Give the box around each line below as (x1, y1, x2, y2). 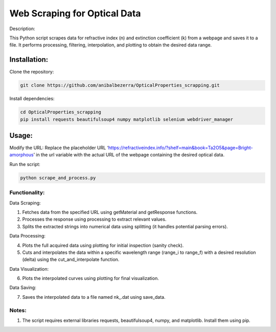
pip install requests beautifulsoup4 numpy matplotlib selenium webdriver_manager (20, 116, 234, 122)
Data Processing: (9, 233, 46, 239)
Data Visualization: (9, 266, 49, 272)
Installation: (9, 55, 49, 64)
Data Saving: (9, 284, 37, 291)
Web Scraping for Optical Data (9, 8, 141, 19)
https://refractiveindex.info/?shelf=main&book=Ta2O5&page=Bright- (108, 145, 253, 151)
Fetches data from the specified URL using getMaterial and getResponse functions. (22, 209, 198, 215)
